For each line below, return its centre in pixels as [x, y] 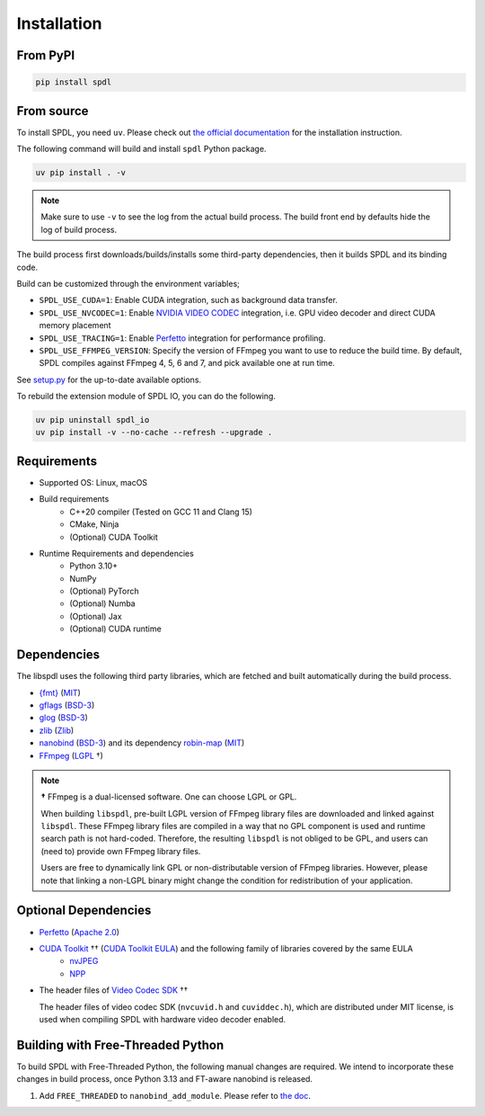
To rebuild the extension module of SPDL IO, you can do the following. [146, 397]
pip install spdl [74, 82]
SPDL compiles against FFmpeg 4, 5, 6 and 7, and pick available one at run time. [187, 363]
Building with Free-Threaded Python [120, 1045]
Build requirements [74, 499]
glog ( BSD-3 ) [64, 718]
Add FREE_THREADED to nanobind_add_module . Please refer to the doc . [175, 1095]
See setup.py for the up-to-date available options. [109, 379]
